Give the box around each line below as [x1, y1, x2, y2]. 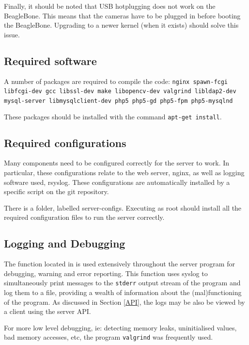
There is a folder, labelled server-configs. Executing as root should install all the [4, 202, 242, 213]
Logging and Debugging [4, 236, 125, 251]
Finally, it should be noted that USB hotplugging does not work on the [4, 1, 216, 11]
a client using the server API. [4, 306, 91, 316]
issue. [4, 29, 20, 39]
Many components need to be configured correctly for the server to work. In [4, 158, 230, 168]
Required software [4, 53, 97, 68]
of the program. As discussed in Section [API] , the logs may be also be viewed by [4, 296, 245, 307]
